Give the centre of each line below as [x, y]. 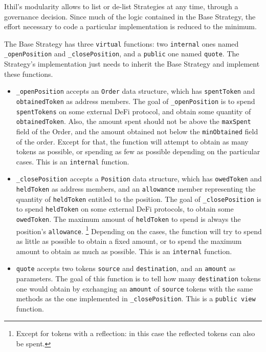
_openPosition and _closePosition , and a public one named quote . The [122, 54]
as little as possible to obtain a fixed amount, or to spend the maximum [129, 241]
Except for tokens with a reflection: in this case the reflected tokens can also [136, 333]
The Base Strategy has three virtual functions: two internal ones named [121, 43]
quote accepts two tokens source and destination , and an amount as [126, 268]
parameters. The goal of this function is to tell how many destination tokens [138, 278]
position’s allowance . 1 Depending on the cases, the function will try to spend [139, 230]
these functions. [29, 74]
